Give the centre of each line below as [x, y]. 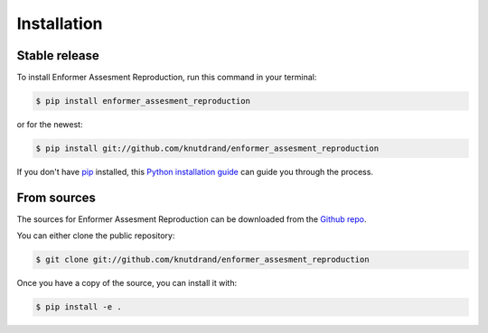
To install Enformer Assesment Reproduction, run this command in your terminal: [167, 78]
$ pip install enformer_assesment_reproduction [143, 101]
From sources [56, 197]
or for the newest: [50, 125]
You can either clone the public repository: [96, 236]
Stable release [58, 55]
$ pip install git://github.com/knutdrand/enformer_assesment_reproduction [207, 148]
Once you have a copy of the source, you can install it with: [127, 283]
